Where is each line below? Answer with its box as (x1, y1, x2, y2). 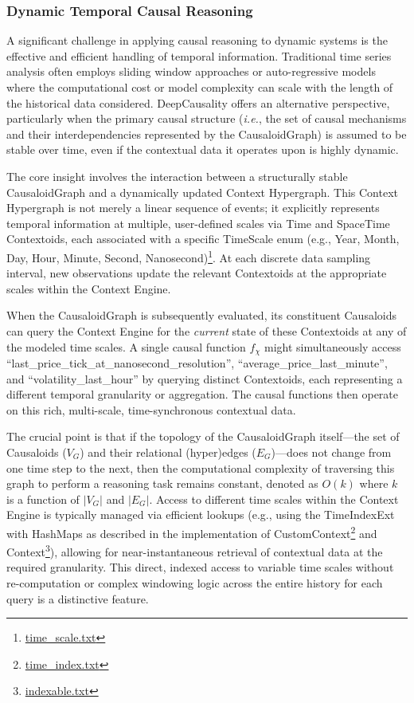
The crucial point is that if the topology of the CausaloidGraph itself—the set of (6, 428, 400, 445)
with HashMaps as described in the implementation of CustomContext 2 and (6, 522, 377, 541)
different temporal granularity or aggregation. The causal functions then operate (6, 386, 399, 403)
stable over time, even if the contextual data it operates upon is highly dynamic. (6, 141, 399, 158)
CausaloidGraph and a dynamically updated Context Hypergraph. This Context (6, 183, 398, 200)
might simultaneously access (264, 338, 401, 355)
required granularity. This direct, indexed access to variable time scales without (6, 559, 394, 575)
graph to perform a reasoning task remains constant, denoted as (6, 475, 318, 492)
